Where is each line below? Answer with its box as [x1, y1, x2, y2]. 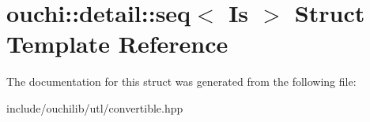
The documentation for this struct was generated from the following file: [6, 73, 357, 90]
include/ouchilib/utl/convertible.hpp [6, 99, 183, 116]
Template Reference [6, 28, 228, 60]
